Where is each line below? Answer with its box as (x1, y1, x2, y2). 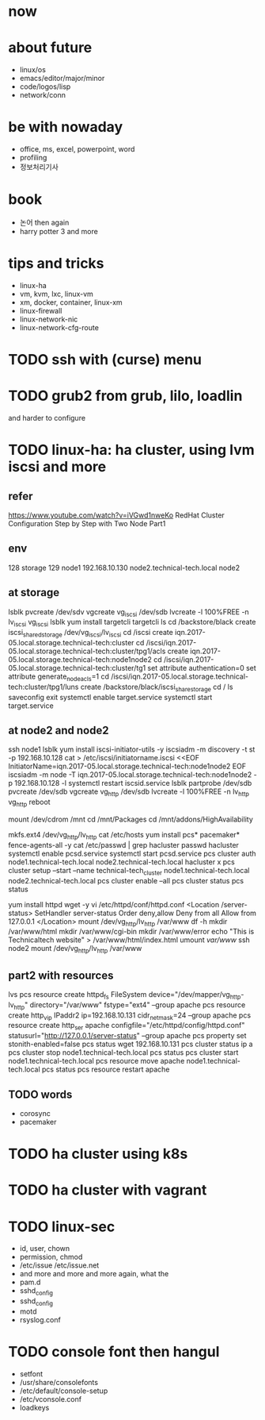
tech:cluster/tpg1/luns (8, 682, 79, 691)
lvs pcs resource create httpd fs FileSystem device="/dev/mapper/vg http (8, 990, 241, 1001)
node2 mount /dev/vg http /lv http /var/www (8, 944, 142, 955)
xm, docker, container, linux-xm (19, 297, 123, 307)
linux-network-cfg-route (19, 322, 99, 332)
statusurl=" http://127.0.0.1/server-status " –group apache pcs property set (8, 1031, 247, 1041)
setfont (19, 1368, 44, 1379)
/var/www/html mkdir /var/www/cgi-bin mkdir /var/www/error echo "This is (8, 927, 255, 937)
